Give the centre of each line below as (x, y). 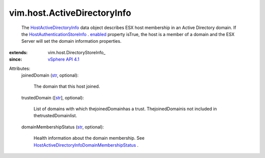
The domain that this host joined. (67, 87)
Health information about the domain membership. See (89, 138)
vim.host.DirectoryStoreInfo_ (77, 52)
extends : (18, 52)
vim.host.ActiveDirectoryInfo (70, 13)
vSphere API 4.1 (64, 60)
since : (15, 60)
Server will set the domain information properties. (71, 41)
